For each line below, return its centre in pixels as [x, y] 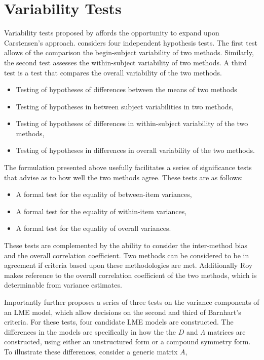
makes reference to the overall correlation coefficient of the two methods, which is [130, 275]
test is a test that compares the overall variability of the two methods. [113, 72]
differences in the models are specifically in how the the [90, 331]
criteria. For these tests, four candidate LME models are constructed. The [119, 322]
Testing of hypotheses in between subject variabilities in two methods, [125, 106]
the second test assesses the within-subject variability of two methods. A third [126, 62]
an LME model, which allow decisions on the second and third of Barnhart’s [123, 312]
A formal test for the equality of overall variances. [93, 228]
